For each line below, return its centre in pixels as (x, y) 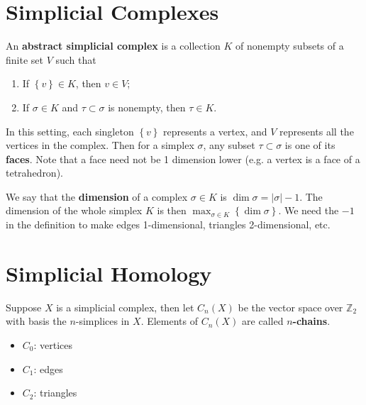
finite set (24, 59)
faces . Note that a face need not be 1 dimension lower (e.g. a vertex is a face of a (183, 159)
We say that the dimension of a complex (97, 196)
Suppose (24, 307)
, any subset (229, 145)
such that (76, 59)
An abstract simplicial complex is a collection (113, 46)
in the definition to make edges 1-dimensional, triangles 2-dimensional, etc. (168, 224)
